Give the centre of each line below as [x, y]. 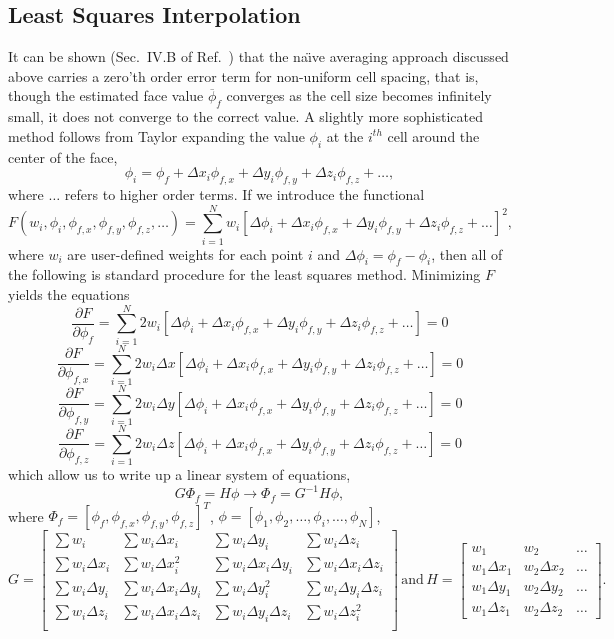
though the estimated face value [106, 95]
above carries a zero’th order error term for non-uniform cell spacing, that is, [243, 75]
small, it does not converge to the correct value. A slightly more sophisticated [245, 116]
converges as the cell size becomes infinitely [359, 95]
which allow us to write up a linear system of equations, [179, 474]
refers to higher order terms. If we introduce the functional [244, 193]
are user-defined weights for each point [185, 253]
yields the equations [69, 294]
